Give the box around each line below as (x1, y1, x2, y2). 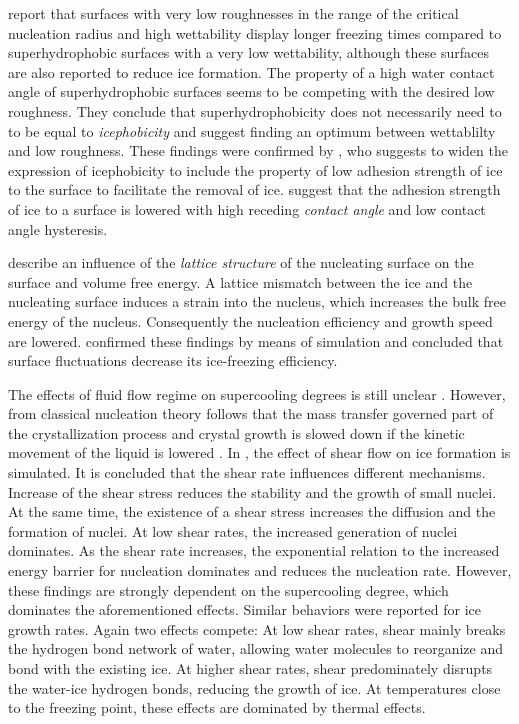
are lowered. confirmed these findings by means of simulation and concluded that (8, 330, 504, 351)
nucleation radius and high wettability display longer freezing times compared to (8, 22, 502, 43)
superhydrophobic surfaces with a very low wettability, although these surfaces (8, 42, 489, 63)
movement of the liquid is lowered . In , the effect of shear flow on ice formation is (8, 442, 511, 463)
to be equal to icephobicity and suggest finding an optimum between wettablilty (8, 120, 496, 141)
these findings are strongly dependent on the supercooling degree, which (8, 579, 449, 600)
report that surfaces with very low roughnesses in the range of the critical (8, 3, 459, 23)
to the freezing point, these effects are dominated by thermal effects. (8, 697, 426, 718)
